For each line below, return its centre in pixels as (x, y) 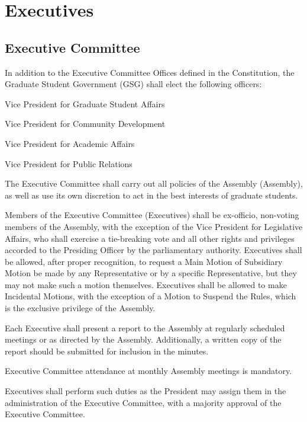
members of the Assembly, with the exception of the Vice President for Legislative (154, 226)
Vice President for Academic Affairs (70, 143)
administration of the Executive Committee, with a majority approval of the (143, 402)
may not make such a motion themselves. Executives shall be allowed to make (146, 284)
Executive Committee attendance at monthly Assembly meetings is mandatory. (148, 371)
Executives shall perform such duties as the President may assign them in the (146, 391)
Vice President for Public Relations (69, 163)
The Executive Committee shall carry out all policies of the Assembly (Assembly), (154, 183)
